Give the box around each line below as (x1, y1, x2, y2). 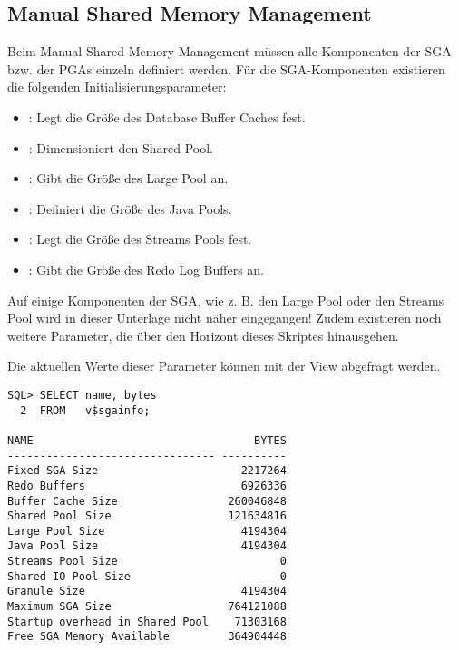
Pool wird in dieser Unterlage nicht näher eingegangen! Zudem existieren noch (7, 308, 442, 327)
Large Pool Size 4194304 (7, 524, 287, 538)
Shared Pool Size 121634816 (7, 509, 287, 523)
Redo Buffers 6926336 (7, 479, 287, 492)
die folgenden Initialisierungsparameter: (7, 77, 227, 96)
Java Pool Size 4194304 (7, 539, 287, 553)
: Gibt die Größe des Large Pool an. (28, 169, 229, 188)
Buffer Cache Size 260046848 (7, 494, 287, 508)
